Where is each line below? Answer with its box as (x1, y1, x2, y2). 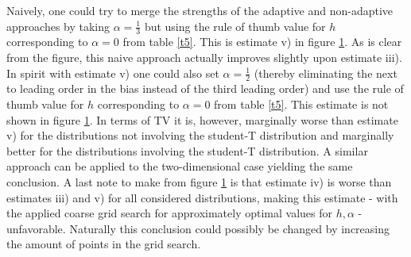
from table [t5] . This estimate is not (214, 96, 389, 113)
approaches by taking (6, 17, 111, 34)
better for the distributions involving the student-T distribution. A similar (6, 142, 368, 159)
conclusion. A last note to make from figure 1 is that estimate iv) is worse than (6, 174, 392, 190)
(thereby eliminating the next (254, 64, 397, 81)
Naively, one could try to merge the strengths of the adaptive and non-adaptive (6, 2, 394, 18)
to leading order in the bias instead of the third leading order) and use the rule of (6, 80, 404, 97)
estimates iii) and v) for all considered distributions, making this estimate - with (6, 189, 398, 205)
